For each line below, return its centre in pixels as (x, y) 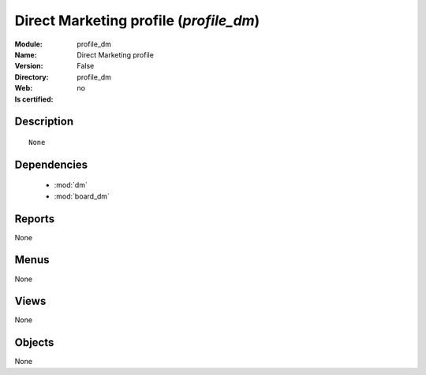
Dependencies (51, 164)
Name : (26, 54)
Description (44, 122)
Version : (29, 66)
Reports (35, 219)
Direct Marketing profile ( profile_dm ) (137, 20)
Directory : (32, 77)
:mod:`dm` (71, 185)
